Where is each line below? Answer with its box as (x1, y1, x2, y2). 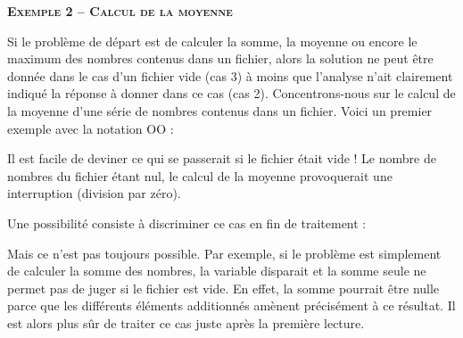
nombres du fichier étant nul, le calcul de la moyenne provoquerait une (7, 166, 393, 185)
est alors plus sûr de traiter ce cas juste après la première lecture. (7, 313, 365, 332)
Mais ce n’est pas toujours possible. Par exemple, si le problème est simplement (7, 243, 442, 262)
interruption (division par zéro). (7, 184, 181, 202)
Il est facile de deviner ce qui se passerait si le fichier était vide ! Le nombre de (7, 149, 436, 168)
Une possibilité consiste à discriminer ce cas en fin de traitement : (7, 213, 367, 232)
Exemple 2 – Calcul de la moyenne (7, 2, 233, 20)
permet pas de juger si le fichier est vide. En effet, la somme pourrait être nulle (7, 278, 440, 297)
